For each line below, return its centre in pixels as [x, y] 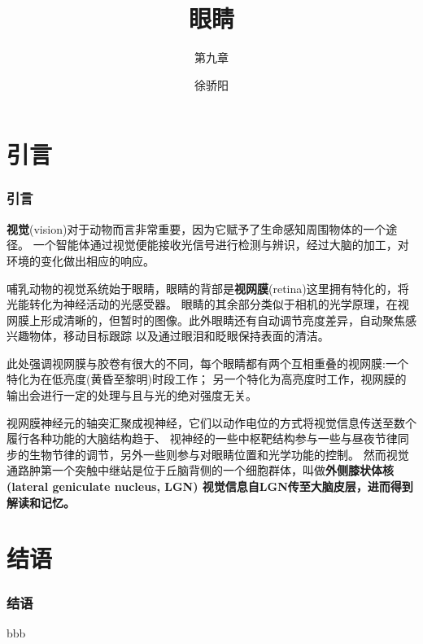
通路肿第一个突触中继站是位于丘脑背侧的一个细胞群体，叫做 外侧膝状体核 [200, 470]
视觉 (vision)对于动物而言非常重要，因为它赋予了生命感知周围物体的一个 [196, 228]
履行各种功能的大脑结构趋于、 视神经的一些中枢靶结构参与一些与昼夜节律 [202, 438]
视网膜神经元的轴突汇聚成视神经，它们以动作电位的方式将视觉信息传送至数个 [211, 422]
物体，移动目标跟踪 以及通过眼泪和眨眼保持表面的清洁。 [179, 336]
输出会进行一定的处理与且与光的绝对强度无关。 [132, 395]
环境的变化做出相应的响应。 [81, 260]
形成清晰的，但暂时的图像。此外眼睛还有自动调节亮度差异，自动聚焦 [222, 320]
